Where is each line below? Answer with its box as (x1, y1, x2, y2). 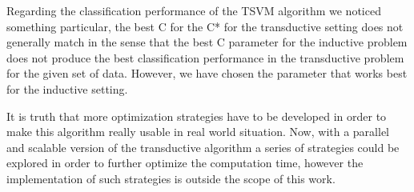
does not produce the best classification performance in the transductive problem (6, 49, 404, 66)
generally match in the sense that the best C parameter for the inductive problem (6, 34, 408, 50)
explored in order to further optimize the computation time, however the (6, 154, 364, 171)
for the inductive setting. (6, 80, 128, 97)
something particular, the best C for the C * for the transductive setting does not (6, 18, 404, 34)
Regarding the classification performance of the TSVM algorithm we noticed (6, 2, 381, 18)
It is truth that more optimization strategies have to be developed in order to (6, 107, 387, 124)
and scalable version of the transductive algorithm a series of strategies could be (6, 138, 400, 155)
